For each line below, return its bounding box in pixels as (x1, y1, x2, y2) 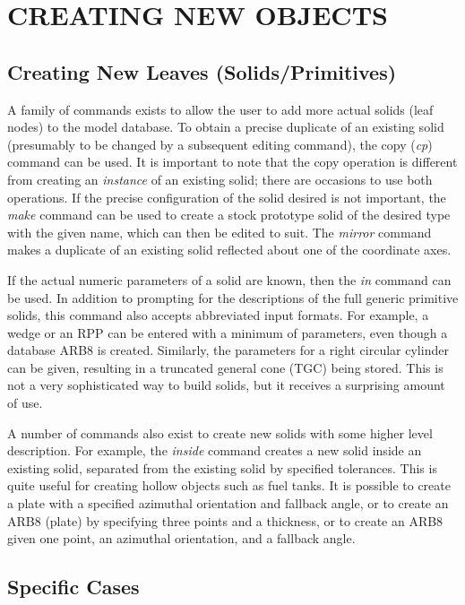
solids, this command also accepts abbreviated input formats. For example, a (7, 306, 429, 324)
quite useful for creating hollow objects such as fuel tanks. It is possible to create (7, 476, 451, 495)
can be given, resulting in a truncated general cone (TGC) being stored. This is (7, 358, 443, 376)
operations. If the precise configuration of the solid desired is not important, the (7, 187, 446, 206)
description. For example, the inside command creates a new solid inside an (7, 441, 422, 460)
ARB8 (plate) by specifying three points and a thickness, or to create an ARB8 (7, 511, 443, 530)
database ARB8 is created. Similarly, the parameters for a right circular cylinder (7, 341, 449, 359)
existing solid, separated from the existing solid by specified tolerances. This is (7, 458, 437, 477)
